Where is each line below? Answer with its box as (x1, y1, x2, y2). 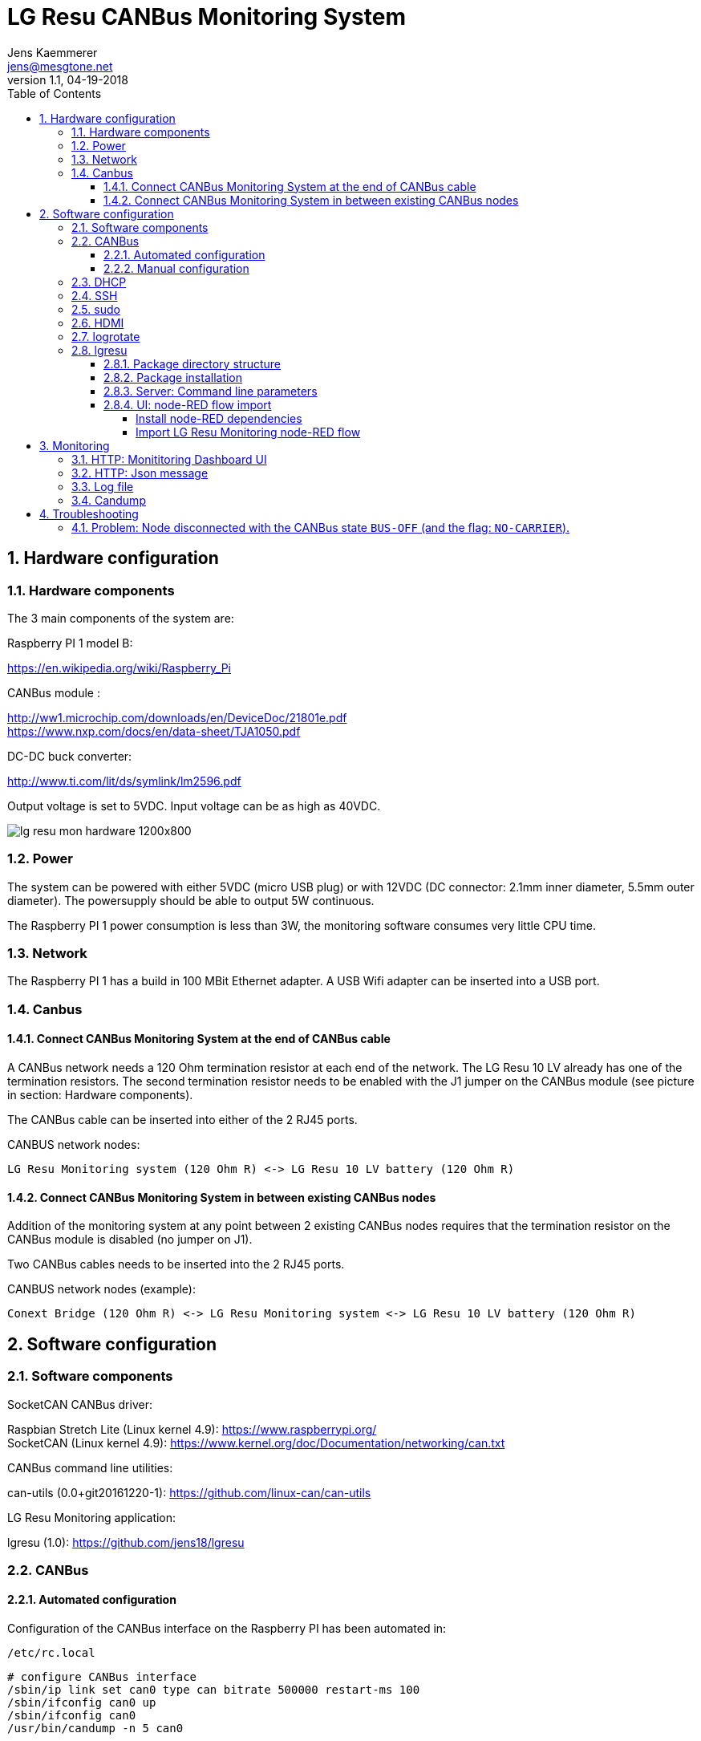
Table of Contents (7, 86, 102, 100)
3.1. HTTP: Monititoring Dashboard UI (71, 452, 267, 466)
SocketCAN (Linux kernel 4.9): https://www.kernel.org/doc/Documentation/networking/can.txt (7, 1435, 505, 1450)
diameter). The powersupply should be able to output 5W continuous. (7, 893, 375, 907)
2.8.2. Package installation (103, 370, 243, 384)
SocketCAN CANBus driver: (7, 1397, 152, 1411)
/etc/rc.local (7, 1646, 95, 1660)
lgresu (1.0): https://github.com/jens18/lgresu (7, 1535, 245, 1549)
